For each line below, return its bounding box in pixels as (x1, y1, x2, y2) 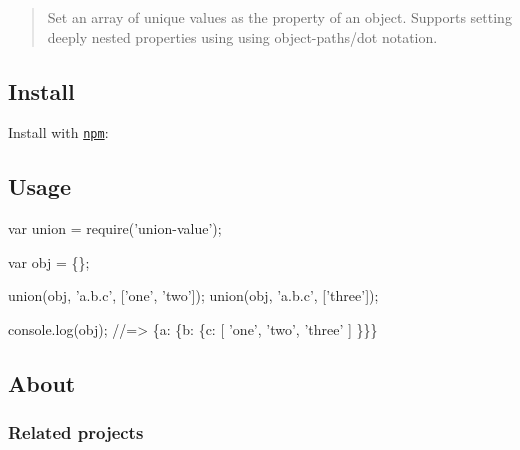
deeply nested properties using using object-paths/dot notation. (47, 26, 438, 47)
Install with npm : (8, 122, 109, 143)
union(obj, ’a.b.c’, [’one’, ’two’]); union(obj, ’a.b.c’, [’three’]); (8, 285, 379, 306)
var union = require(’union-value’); (8, 218, 222, 239)
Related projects (8, 420, 144, 445)
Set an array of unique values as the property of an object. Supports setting (47, 7, 512, 27)
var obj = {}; (8, 251, 90, 272)
